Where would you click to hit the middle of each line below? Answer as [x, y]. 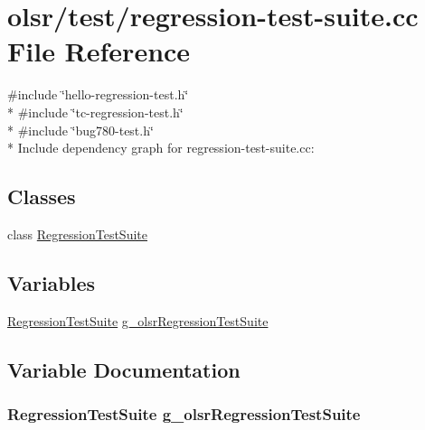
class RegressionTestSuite [77, 234]
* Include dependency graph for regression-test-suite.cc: [161, 148]
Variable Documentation [124, 369]
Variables [52, 282]
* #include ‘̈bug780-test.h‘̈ [80, 130]
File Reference [99, 51]
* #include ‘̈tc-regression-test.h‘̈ [95, 112]
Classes [42, 196]
